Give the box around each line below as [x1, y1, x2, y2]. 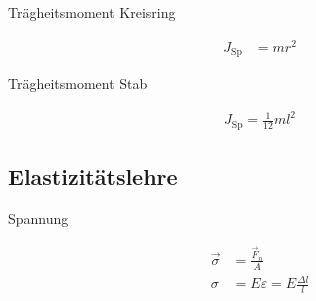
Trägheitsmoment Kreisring [8, 2, 176, 22]
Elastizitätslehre [8, 161, 178, 192]
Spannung [8, 207, 69, 228]
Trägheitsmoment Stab [8, 73, 148, 94]
